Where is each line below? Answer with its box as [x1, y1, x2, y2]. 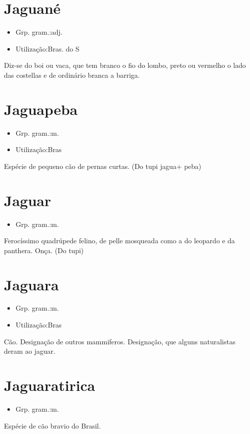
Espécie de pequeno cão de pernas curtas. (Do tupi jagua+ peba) [4, 161, 202, 171]
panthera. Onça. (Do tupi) [4, 245, 84, 255]
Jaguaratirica [4, 375, 95, 395]
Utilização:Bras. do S [15, 43, 80, 54]
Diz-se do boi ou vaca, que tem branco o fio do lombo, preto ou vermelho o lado [4, 60, 246, 70]
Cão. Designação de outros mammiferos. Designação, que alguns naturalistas [4, 336, 236, 346]
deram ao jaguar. [4, 346, 55, 356]
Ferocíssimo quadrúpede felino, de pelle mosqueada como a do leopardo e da [4, 235, 235, 246]
